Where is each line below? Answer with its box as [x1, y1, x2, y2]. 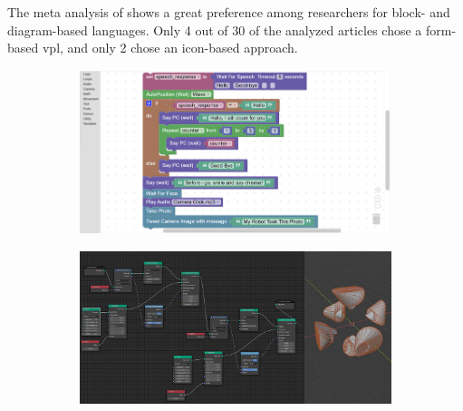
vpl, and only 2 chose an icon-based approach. [42, 38, 298, 57]
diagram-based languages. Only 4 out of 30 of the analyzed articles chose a [7, 20, 422, 39]
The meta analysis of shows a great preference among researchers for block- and [7, 3, 450, 21]
